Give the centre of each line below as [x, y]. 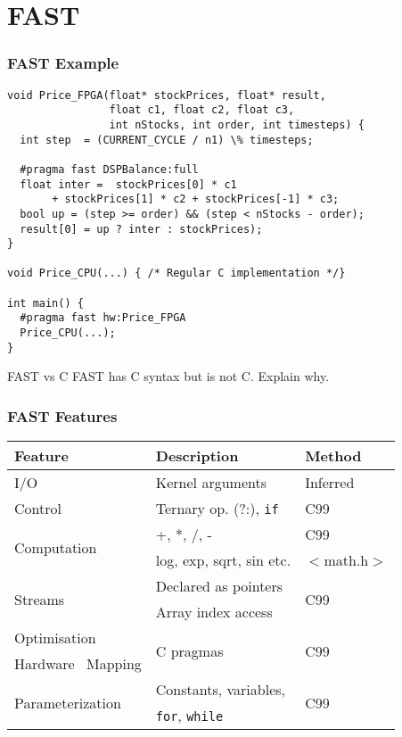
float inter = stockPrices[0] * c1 [128, 184]
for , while [189, 716]
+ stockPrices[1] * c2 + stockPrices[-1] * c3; [196, 199]
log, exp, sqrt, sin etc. [223, 560]
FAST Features [62, 415]
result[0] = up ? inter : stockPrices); [141, 229]
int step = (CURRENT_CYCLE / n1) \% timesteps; [167, 140]
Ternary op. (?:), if [217, 509]
